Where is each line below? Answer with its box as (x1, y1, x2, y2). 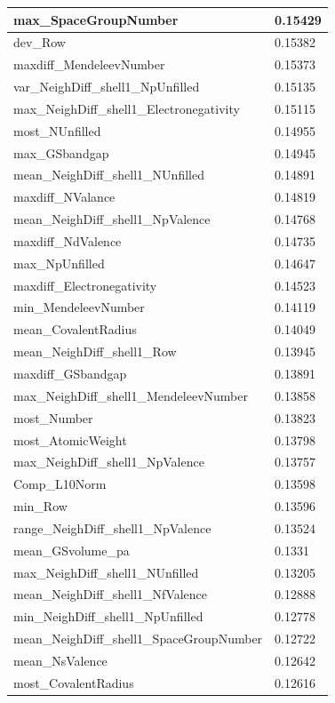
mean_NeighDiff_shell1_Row (13, 342, 177, 361)
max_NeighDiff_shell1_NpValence (13, 452, 204, 471)
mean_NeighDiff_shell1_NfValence (13, 585, 208, 603)
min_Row (13, 497, 68, 515)
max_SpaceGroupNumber (13, 10, 179, 28)
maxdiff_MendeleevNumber (13, 55, 165, 74)
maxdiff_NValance (13, 188, 116, 206)
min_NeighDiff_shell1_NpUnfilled (13, 607, 203, 626)
